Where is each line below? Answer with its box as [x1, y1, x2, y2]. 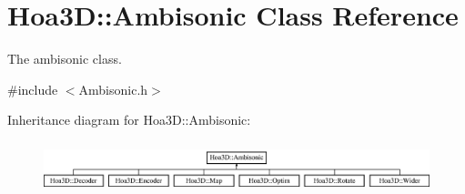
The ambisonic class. [7, 49, 122, 68]
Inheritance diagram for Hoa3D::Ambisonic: [7, 110, 251, 129]
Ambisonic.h [78, 79, 148, 98]
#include [7, 79, 58, 98]
